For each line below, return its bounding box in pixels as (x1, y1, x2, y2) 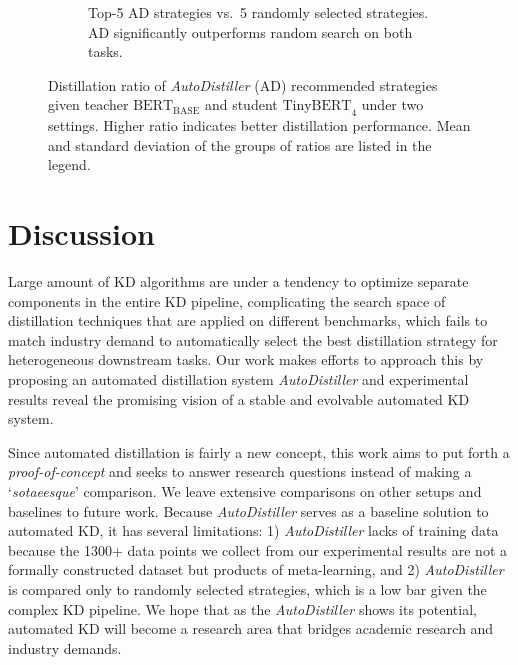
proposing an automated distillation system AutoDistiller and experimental (8, 369, 469, 390)
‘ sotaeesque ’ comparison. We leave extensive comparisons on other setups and (8, 481, 482, 502)
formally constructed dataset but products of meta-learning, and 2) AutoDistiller (8, 559, 504, 580)
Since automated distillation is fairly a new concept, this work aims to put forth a (8, 441, 510, 462)
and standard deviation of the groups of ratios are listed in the (48, 134, 432, 155)
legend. (48, 154, 91, 175)
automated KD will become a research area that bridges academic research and (8, 618, 494, 639)
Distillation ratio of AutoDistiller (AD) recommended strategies (48, 74, 438, 95)
